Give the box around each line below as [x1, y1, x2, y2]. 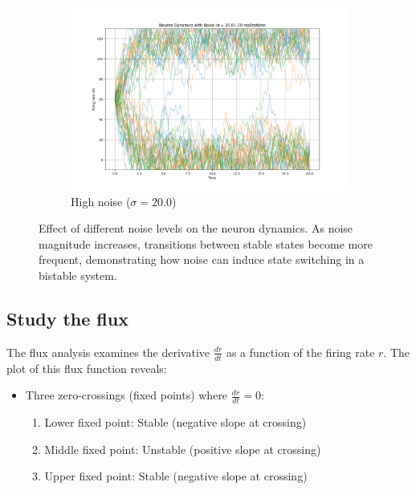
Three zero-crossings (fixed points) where [25, 387, 228, 403]
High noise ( [71, 192, 131, 209]
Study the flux [6, 306, 128, 331]
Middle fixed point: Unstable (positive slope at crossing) [44, 440, 321, 457]
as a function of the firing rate [226, 343, 375, 360]
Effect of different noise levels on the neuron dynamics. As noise [39, 220, 353, 237]
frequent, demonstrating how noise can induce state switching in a [39, 251, 365, 268]
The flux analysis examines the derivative [6, 343, 210, 360]
